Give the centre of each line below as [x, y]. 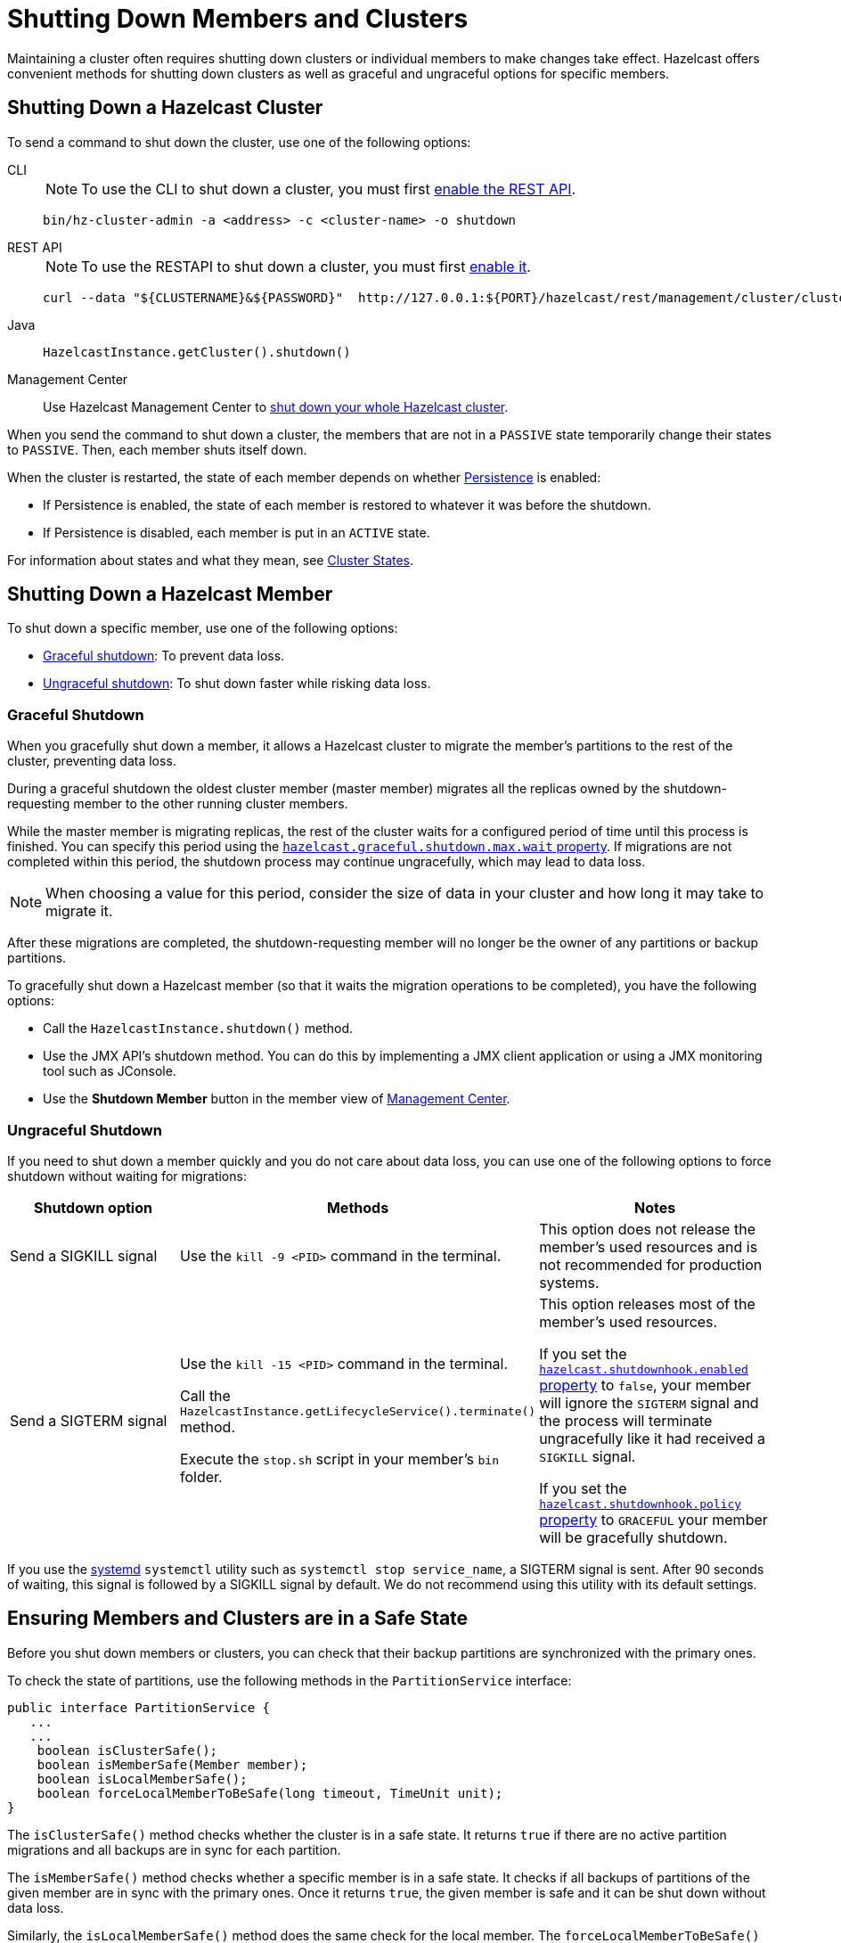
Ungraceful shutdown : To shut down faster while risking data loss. [237, 684]
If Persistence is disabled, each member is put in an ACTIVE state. [237, 532]
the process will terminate [626, 1420]
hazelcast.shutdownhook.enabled [644, 1369]
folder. [201, 1477]
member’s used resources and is [649, 1246]
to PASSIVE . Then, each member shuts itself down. [157, 449]
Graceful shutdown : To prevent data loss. [164, 656]
